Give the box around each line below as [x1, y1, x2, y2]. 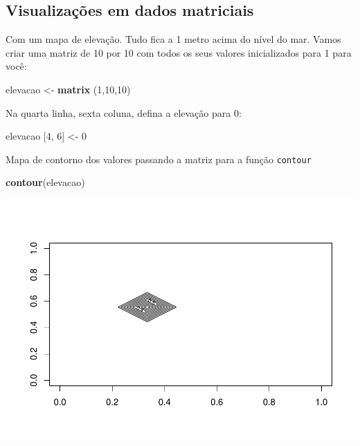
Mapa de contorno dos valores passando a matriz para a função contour [6, 151, 312, 166]
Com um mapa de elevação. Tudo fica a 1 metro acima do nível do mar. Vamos [6, 32, 341, 46]
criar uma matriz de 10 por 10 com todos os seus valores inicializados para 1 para [6, 45, 352, 59]
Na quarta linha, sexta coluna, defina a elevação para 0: [6, 105, 242, 120]
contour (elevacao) [6, 175, 85, 189]
